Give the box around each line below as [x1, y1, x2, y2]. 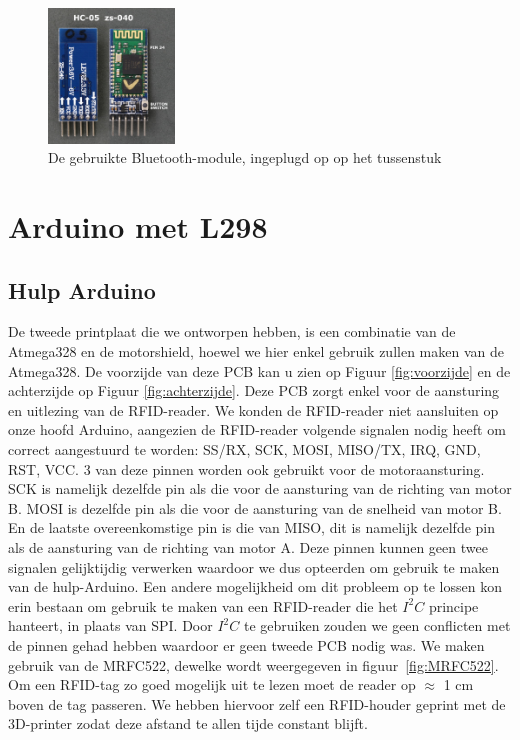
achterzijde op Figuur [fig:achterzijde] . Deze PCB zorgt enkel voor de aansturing [8, 380, 500, 401]
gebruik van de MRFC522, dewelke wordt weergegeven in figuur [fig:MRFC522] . [8, 654, 499, 675]
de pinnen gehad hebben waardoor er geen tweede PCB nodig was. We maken [8, 634, 485, 655]
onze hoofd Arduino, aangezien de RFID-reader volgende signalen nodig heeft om [8, 419, 506, 440]
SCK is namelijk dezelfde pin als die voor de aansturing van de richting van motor [8, 478, 512, 499]
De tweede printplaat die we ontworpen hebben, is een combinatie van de [8, 321, 456, 342]
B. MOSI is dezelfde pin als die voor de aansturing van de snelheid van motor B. [8, 497, 502, 518]
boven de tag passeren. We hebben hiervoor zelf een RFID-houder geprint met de [8, 693, 506, 714]
